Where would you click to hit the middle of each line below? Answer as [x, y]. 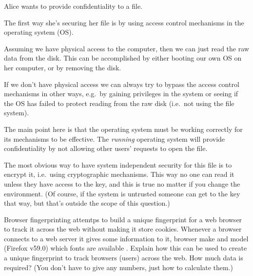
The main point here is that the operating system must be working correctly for [123, 129]
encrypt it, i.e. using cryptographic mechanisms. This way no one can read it [119, 174]
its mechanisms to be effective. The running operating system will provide [115, 138]
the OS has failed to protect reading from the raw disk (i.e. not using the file [119, 103]
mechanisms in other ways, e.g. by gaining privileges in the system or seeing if [121, 94]
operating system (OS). [39, 32]
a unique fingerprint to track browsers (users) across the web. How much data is [124, 258]
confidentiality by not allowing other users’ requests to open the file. [106, 148]
